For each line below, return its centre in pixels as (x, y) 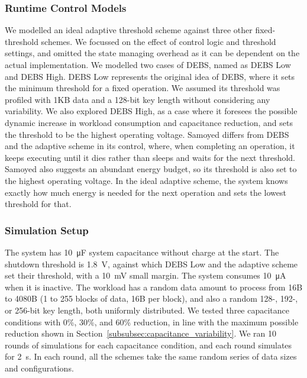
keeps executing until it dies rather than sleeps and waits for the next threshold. (150, 157)
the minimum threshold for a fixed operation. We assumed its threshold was (143, 88)
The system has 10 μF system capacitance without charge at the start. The (142, 252)
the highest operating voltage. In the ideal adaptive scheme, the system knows (146, 180)
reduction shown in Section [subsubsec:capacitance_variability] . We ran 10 (140, 333)
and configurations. (39, 368)
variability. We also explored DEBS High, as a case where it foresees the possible (151, 111)
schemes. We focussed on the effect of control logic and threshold (159, 41)
